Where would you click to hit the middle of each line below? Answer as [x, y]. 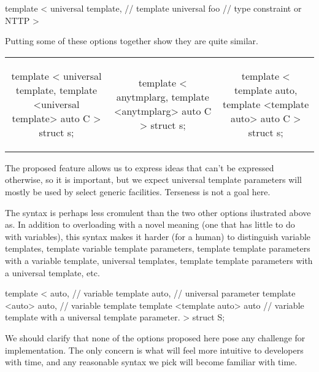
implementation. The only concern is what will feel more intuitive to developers [154, 350]
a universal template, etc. [52, 272]
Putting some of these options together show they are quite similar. [132, 41]
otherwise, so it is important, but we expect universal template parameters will [153, 180]
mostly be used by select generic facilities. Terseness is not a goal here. [138, 191]
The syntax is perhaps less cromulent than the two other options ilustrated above [158, 212]
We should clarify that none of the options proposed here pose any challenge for [155, 337]
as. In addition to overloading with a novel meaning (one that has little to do [150, 224]
